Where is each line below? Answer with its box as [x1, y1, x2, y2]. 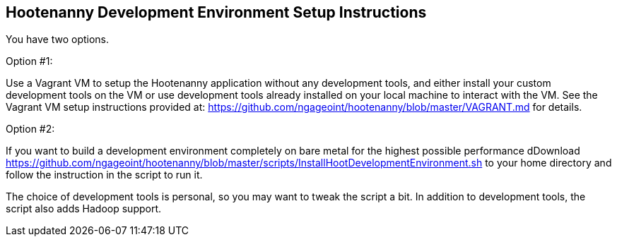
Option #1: [6, 55, 53, 68]
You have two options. [6, 33, 110, 46]
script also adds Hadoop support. [6, 202, 162, 215]
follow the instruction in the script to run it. [6, 169, 203, 181]
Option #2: [6, 123, 55, 135]
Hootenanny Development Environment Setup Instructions [6, 4, 427, 21]
